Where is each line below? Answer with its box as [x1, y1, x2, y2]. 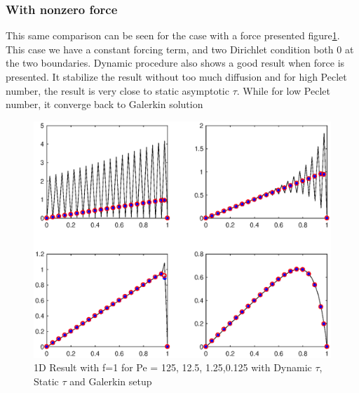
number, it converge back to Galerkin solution [6, 97, 203, 112]
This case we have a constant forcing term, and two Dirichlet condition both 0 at [6, 41, 354, 56]
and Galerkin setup [69, 374, 152, 389]
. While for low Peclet [236, 83, 330, 98]
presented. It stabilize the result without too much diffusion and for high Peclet [6, 69, 347, 84]
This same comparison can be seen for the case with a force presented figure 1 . [6, 28, 340, 43]
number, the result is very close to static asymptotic [6, 83, 229, 98]
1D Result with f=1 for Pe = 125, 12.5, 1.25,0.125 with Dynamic [34, 360, 312, 375]
